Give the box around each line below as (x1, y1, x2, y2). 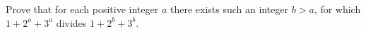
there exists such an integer (170, 2, 289, 16)
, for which (314, 2, 361, 16)
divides (56, 15, 87, 30)
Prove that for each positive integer (6, 2, 159, 16)
